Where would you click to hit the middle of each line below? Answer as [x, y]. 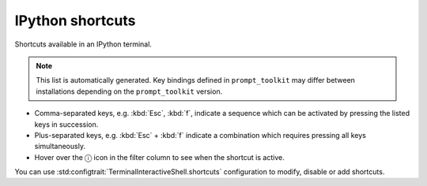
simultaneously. [60, 147]
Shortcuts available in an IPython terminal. [83, 44]
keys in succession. [66, 124]
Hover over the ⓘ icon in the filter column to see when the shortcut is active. [159, 157]
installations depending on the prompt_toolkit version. [129, 91]
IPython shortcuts [75, 20]
